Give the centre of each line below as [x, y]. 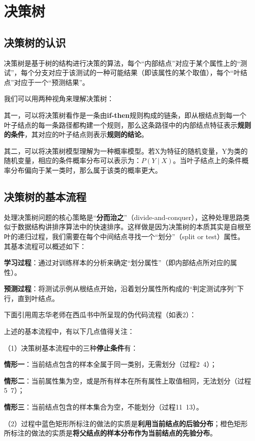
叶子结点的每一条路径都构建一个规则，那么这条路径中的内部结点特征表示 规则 [127, 124]
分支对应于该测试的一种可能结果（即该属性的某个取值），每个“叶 [138, 72]
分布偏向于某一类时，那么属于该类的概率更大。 [86, 170]
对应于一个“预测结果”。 [51, 82]
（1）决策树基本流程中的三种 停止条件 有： [71, 347]
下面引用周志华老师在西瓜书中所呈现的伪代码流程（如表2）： [100, 315]
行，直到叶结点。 [31, 298]
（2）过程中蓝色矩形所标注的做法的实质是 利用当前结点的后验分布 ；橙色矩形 [126, 423]
